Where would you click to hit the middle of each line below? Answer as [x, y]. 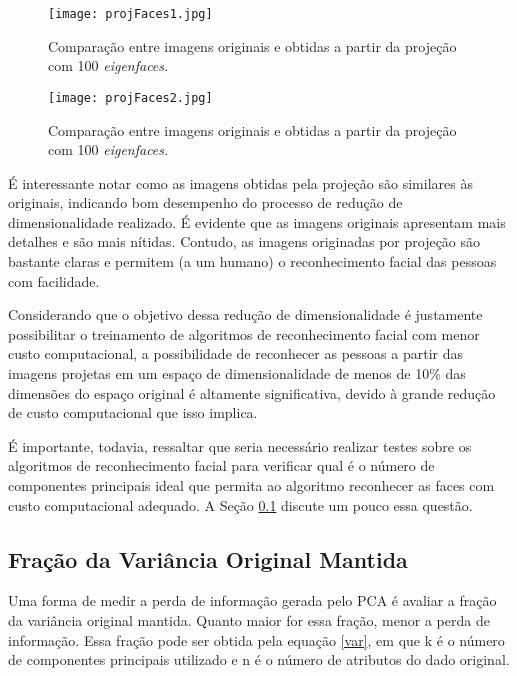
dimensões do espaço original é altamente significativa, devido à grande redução [252, 392]
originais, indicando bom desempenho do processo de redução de [205, 202]
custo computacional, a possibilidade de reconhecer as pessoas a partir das [235, 353]
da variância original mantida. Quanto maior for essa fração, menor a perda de [249, 619]
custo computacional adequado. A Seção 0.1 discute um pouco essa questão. [240, 504]
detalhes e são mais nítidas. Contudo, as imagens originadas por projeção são [244, 241]
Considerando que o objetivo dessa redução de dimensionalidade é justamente [245, 314]
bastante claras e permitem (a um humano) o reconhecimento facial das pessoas [252, 261]
